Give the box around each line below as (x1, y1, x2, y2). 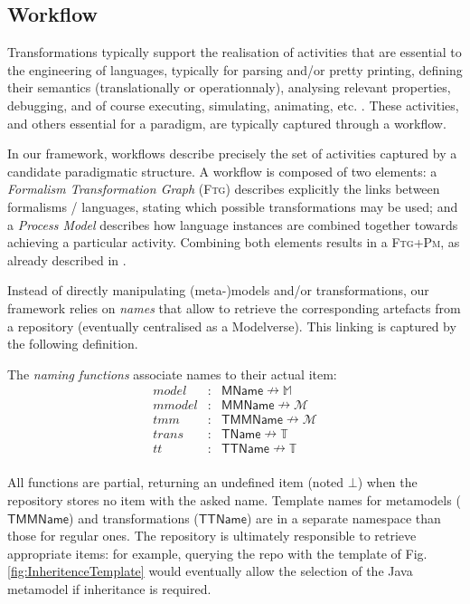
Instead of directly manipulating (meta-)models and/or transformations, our (7, 281, 429, 300)
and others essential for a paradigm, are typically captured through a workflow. (7, 113, 446, 132)
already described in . (7, 250, 127, 269)
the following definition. (7, 334, 138, 353)
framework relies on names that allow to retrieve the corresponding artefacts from (7, 298, 461, 317)
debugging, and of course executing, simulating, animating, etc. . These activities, (7, 95, 459, 114)
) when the (357, 473, 418, 492)
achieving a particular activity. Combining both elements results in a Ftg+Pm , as (7, 233, 460, 252)
